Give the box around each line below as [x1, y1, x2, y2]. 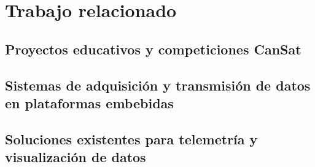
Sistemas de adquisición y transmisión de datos [5, 75, 311, 94]
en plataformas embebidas [5, 93, 174, 112]
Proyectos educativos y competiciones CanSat [5, 39, 301, 58]
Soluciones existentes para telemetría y [5, 129, 258, 148]
